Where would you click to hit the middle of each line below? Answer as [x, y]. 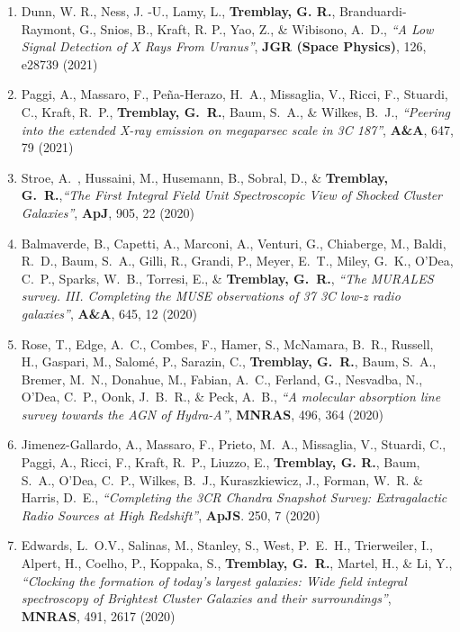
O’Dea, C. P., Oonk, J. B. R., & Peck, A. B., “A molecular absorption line [231, 397]
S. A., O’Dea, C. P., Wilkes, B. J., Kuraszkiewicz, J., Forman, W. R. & [222, 479]
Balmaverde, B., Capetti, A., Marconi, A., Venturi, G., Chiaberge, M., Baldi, [234, 243]
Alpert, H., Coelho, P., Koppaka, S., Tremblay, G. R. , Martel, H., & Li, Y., [237, 563]
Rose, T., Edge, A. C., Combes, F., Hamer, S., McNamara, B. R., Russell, [227, 343]
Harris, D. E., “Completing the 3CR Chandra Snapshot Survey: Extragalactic [234, 497]
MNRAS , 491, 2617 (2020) [98, 615]
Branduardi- [373, 11]
